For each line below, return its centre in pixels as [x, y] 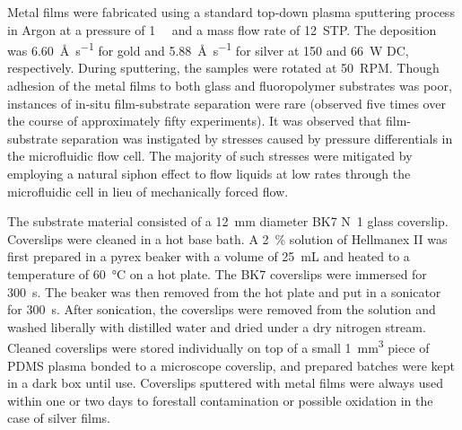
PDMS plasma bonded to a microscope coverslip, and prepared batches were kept [231, 365]
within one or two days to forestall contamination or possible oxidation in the [220, 400]
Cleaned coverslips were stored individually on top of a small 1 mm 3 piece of [218, 346]
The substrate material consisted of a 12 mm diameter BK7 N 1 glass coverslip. [228, 221]
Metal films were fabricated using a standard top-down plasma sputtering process [231, 12]
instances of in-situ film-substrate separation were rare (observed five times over [227, 103]
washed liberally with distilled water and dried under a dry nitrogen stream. [217, 326]
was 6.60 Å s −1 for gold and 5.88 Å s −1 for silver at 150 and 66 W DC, [208, 49]
